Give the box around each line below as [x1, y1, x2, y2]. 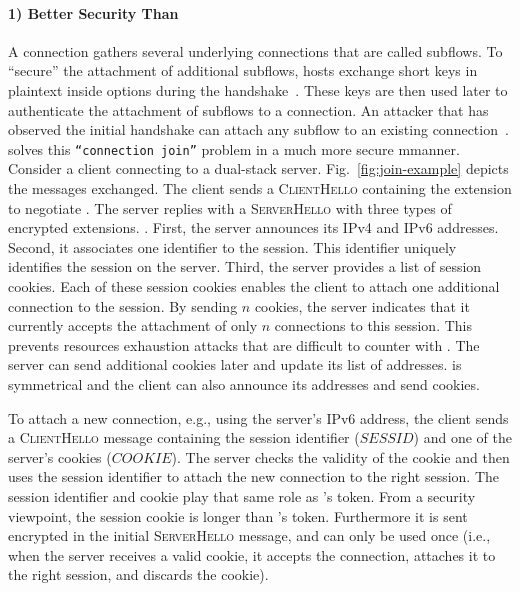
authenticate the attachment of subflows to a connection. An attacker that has [8, 99, 489, 120]
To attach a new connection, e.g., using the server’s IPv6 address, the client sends [8, 407, 509, 428]
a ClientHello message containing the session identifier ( [8, 427, 360, 448]
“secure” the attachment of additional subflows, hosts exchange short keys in [8, 60, 478, 81]
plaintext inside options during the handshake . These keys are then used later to [8, 79, 508, 100]
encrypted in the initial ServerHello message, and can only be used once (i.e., [8, 525, 491, 546]
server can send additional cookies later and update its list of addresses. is [8, 354, 462, 375]
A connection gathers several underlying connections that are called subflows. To [8, 40, 503, 61]
